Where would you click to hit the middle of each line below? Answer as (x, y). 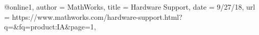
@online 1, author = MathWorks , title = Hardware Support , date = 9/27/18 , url (130, 7)
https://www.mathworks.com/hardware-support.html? (97, 16)
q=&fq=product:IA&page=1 (49, 27)
